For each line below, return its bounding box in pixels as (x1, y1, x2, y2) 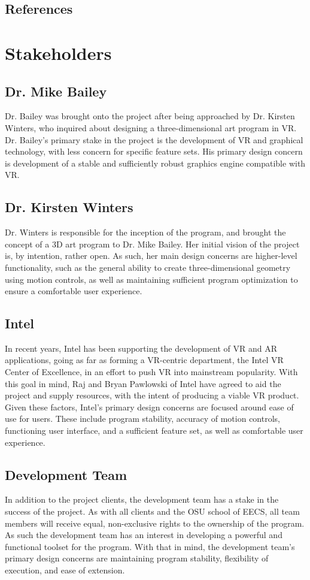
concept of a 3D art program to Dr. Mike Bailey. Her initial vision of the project (5, 237, 300, 250)
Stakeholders (5, 40, 112, 65)
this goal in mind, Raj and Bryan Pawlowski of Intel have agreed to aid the (5, 377, 281, 389)
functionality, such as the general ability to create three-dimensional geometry (5, 261, 291, 273)
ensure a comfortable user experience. (5, 285, 142, 297)
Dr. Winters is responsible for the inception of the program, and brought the (5, 226, 286, 238)
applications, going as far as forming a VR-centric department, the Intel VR (5, 354, 284, 366)
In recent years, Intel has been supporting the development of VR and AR (5, 342, 277, 354)
